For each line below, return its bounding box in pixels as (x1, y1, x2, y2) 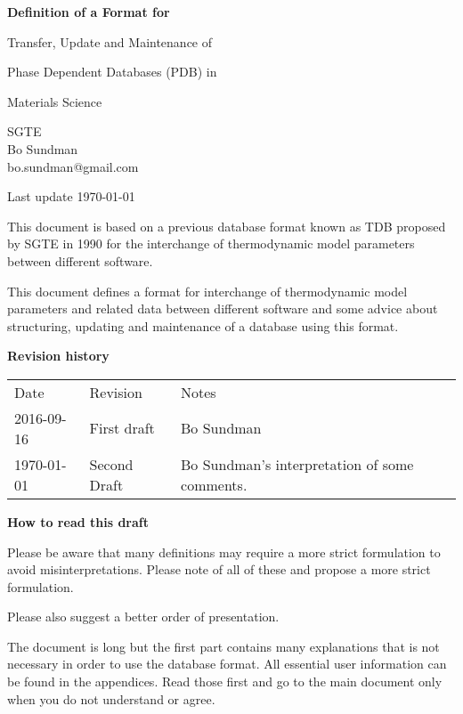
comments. (181, 474, 248, 495)
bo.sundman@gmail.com (7, 157, 139, 175)
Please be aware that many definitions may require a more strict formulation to (7, 542, 441, 561)
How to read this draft (7, 512, 149, 531)
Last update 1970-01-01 (7, 187, 135, 206)
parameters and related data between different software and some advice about (7, 299, 438, 318)
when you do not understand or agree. (7, 689, 215, 708)
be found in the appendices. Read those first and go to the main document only (7, 672, 443, 691)
